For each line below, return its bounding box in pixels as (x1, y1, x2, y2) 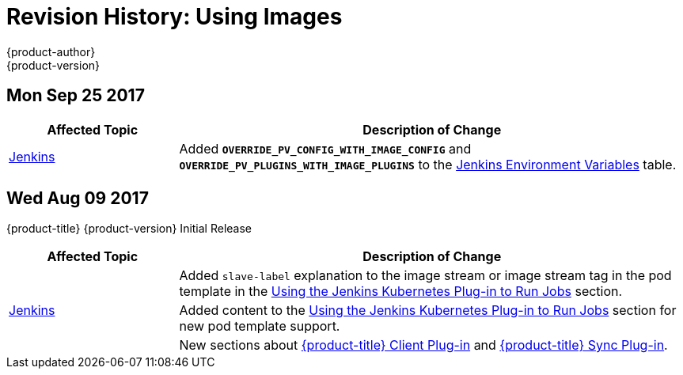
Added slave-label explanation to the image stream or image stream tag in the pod (179, 267, 672, 284)
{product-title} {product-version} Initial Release (6, 222, 252, 236)
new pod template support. (179, 318, 340, 335)
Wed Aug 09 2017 (6, 188, 149, 209)
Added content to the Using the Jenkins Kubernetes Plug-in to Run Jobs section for (179, 302, 677, 319)
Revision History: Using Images (6, 3, 343, 30)
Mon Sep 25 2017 (6, 85, 145, 106)
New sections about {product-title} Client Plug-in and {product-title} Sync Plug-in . (179, 337, 668, 354)
